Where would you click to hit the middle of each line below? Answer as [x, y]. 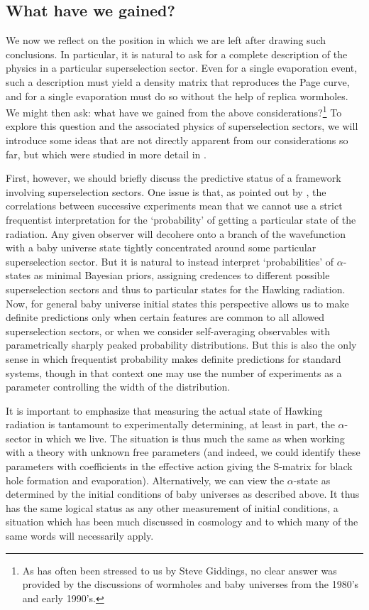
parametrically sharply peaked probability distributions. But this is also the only [181, 345]
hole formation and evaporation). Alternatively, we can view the [145, 480]
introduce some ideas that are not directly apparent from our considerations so [177, 140]
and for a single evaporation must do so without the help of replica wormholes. [177, 96]
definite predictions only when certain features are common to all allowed [165, 317]
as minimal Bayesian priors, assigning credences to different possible [182, 275]
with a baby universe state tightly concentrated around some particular [161, 247]
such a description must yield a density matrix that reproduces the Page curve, [178, 81]
